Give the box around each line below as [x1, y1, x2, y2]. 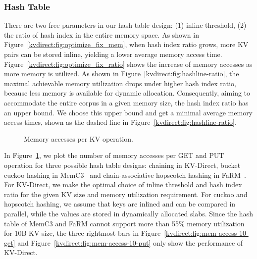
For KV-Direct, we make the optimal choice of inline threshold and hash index [4, 179, 242, 190]
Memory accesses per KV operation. [24, 133, 133, 144]
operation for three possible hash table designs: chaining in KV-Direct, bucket [4, 159, 241, 170]
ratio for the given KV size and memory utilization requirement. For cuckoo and [4, 189, 248, 199]
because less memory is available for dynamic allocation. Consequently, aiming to [4, 88, 251, 98]
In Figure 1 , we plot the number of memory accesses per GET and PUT [4, 150, 224, 160]
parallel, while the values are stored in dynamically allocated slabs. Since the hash [4, 208, 253, 218]
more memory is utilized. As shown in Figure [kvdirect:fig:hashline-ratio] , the [4, 68, 239, 79]
